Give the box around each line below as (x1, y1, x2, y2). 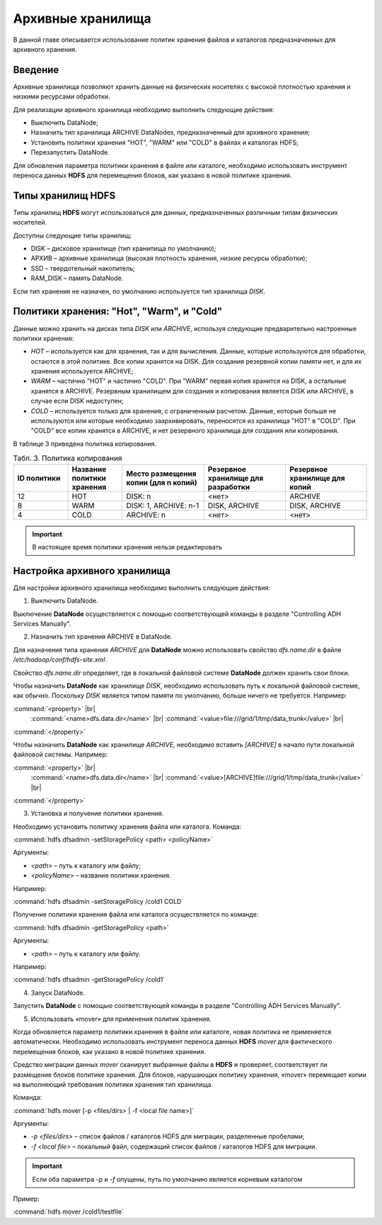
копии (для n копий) (126, 477, 197, 487)
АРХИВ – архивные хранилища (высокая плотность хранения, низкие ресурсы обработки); (30, 254, 308, 262)
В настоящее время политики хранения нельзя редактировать (32, 542, 223, 551)
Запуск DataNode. (30, 988, 85, 997)
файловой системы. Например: (13, 750, 108, 759)
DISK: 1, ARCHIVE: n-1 (126, 500, 199, 510)
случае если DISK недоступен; (30, 397, 124, 405)
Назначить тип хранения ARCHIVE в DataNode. (30, 632, 173, 641)
